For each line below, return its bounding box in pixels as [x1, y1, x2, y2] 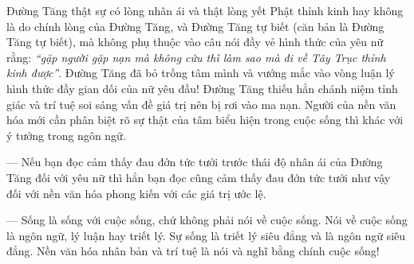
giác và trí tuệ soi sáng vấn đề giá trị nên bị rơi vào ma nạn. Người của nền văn [6, 95, 396, 112]
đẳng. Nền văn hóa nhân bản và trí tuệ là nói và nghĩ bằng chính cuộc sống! [6, 243, 380, 259]
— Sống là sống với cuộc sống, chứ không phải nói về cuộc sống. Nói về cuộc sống [6, 212, 408, 228]
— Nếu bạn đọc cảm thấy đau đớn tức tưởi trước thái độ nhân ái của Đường [6, 153, 383, 170]
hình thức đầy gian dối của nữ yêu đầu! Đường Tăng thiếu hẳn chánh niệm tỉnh [6, 80, 398, 96]
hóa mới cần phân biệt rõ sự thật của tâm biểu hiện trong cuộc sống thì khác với [6, 111, 404, 128]
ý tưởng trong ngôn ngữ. [6, 126, 126, 143]
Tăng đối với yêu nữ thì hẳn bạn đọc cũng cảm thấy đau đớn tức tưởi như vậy [6, 169, 391, 185]
